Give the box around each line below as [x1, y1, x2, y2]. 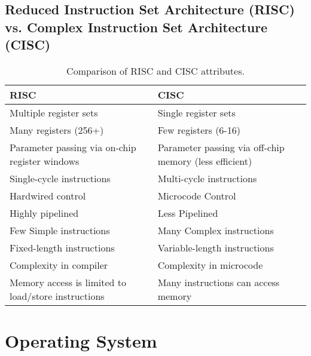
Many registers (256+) [10, 122, 104, 137]
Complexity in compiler [10, 257, 108, 272]
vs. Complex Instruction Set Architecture [5, 17, 268, 36]
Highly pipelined [10, 205, 79, 220]
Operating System [5, 329, 157, 353]
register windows [10, 154, 80, 168]
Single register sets [157, 105, 236, 119]
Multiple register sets [10, 105, 98, 119]
